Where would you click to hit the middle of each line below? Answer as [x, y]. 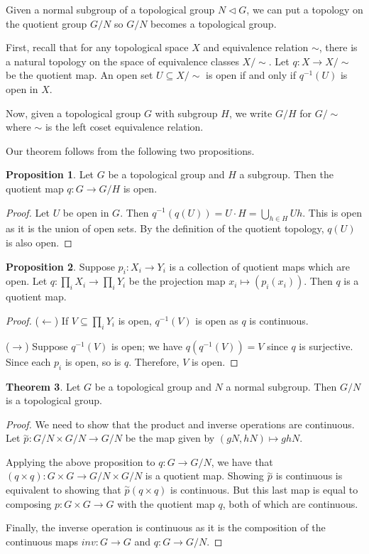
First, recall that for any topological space [97, 47]
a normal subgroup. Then [281, 386]
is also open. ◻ [39, 242]
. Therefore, [154, 361]
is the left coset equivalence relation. [124, 127]
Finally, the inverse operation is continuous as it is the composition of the [166, 527]
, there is [338, 47]
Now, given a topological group [73, 113]
